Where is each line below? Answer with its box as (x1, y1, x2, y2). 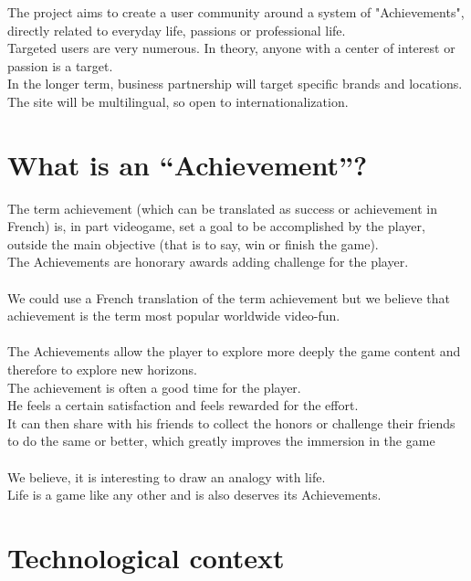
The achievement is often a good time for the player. (7, 377, 301, 396)
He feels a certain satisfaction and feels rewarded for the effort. (7, 396, 359, 415)
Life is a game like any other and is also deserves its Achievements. (7, 485, 382, 504)
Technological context (7, 538, 285, 576)
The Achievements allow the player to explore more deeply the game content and (7, 342, 461, 361)
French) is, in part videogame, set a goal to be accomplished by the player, (7, 217, 425, 236)
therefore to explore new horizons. (7, 360, 197, 379)
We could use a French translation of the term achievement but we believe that (7, 288, 450, 307)
